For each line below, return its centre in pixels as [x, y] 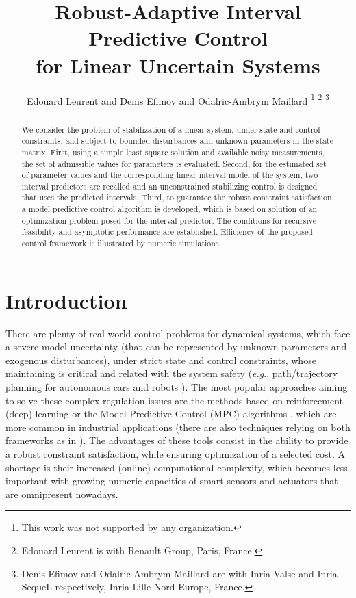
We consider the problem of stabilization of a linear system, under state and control [171, 129]
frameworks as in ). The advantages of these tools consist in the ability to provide [177, 440]
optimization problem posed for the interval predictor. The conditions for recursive [169, 220]
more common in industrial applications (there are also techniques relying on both [178, 427]
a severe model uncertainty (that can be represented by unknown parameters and [176, 347]
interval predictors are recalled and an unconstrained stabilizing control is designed [169, 186]
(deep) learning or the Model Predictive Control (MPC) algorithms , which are [171, 414]
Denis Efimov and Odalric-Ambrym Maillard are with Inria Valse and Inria [179, 573]
